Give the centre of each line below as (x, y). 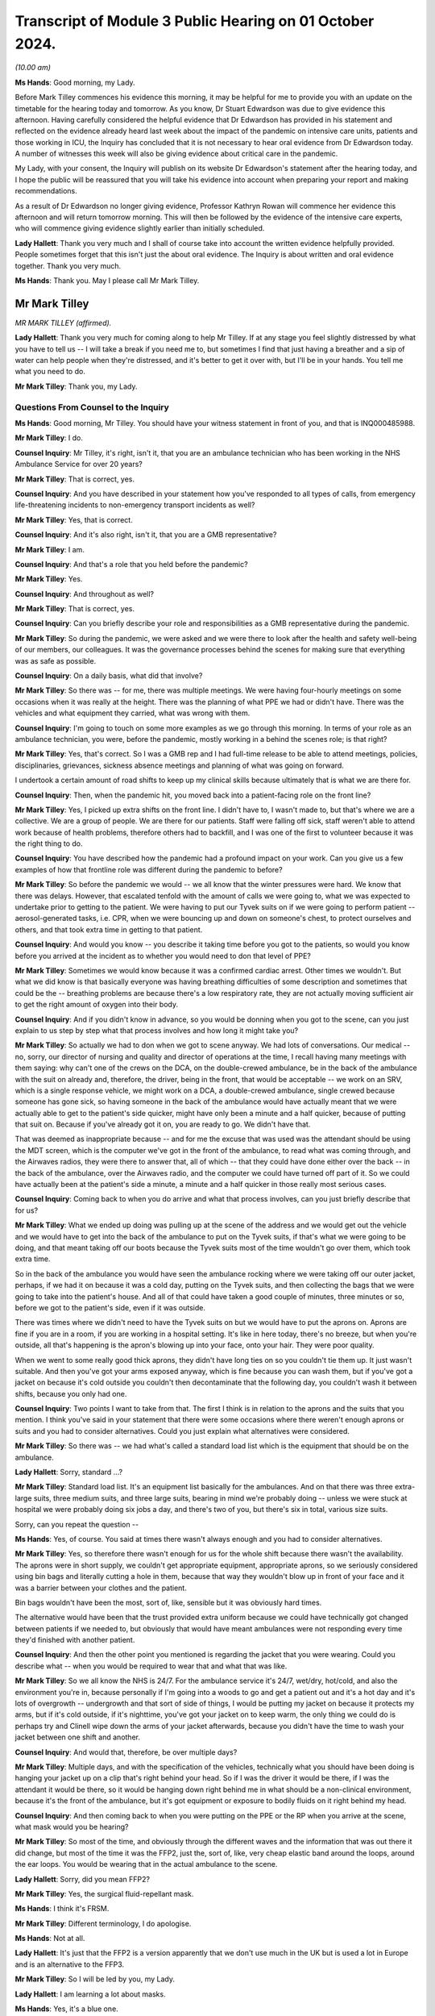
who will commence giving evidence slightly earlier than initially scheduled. (140, 228)
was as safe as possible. (56, 660)
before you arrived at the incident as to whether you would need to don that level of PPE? (163, 956)
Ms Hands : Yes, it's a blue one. (66, 2009)
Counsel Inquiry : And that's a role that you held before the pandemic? (132, 564)
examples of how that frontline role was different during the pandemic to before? (149, 869)
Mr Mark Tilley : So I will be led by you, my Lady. (95, 1979)
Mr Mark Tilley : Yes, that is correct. (74, 519)
